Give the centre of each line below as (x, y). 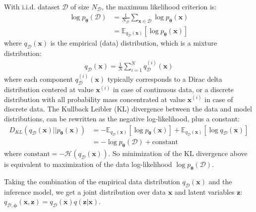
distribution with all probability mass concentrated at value (95, 99)
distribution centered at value (49, 89)
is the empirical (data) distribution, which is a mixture (134, 43)
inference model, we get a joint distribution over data (85, 191)
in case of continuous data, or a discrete (173, 89)
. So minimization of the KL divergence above (178, 153)
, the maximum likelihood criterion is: (159, 6)
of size (80, 6)
